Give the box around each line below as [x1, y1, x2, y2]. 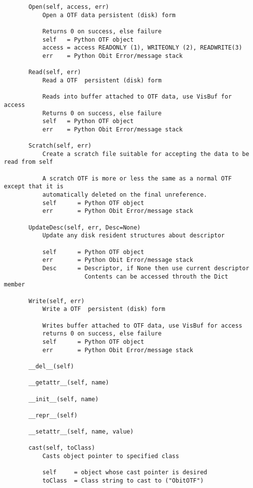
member [4, 281, 25, 288]
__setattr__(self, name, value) [28, 428, 134, 436]
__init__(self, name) [28, 395, 99, 403]
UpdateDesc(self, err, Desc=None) [28, 224, 141, 231]
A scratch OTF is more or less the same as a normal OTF [42, 175, 232, 182]
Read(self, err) [28, 69, 81, 76]
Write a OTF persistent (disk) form [42, 306, 165, 313]
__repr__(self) [28, 411, 78, 419]
